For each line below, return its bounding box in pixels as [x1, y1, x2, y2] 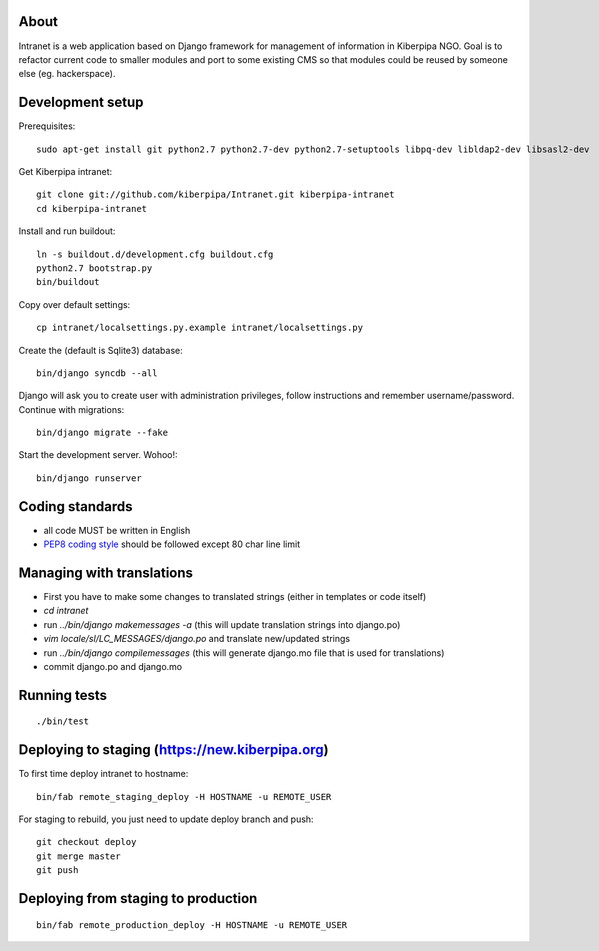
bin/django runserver [36, 472, 142, 484]
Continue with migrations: [18, 403, 125, 415]
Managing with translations [18, 564, 194, 581]
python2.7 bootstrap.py [36, 262, 153, 274]
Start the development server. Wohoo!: [18, 449, 179, 461]
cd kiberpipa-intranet [36, 203, 148, 214]
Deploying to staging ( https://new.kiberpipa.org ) [18, 741, 329, 759]
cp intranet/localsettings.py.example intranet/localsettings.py [36, 322, 364, 334]
